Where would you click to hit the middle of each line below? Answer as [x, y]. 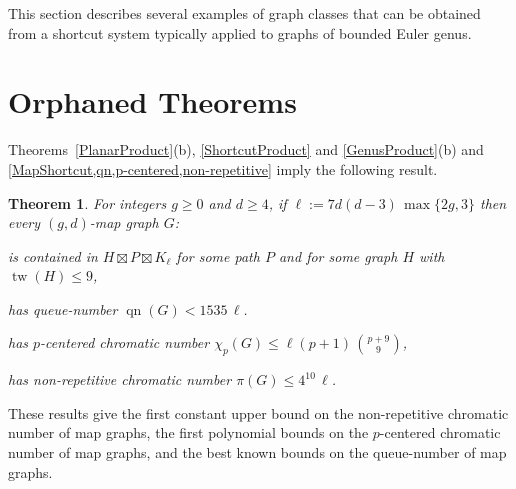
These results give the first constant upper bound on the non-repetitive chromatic [258, 412]
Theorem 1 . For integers [87, 202]
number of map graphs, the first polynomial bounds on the [188, 432]
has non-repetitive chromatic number [120, 379]
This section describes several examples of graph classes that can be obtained [244, 13]
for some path [218, 255]
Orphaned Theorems [152, 101]
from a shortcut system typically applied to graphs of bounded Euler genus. [240, 32]
